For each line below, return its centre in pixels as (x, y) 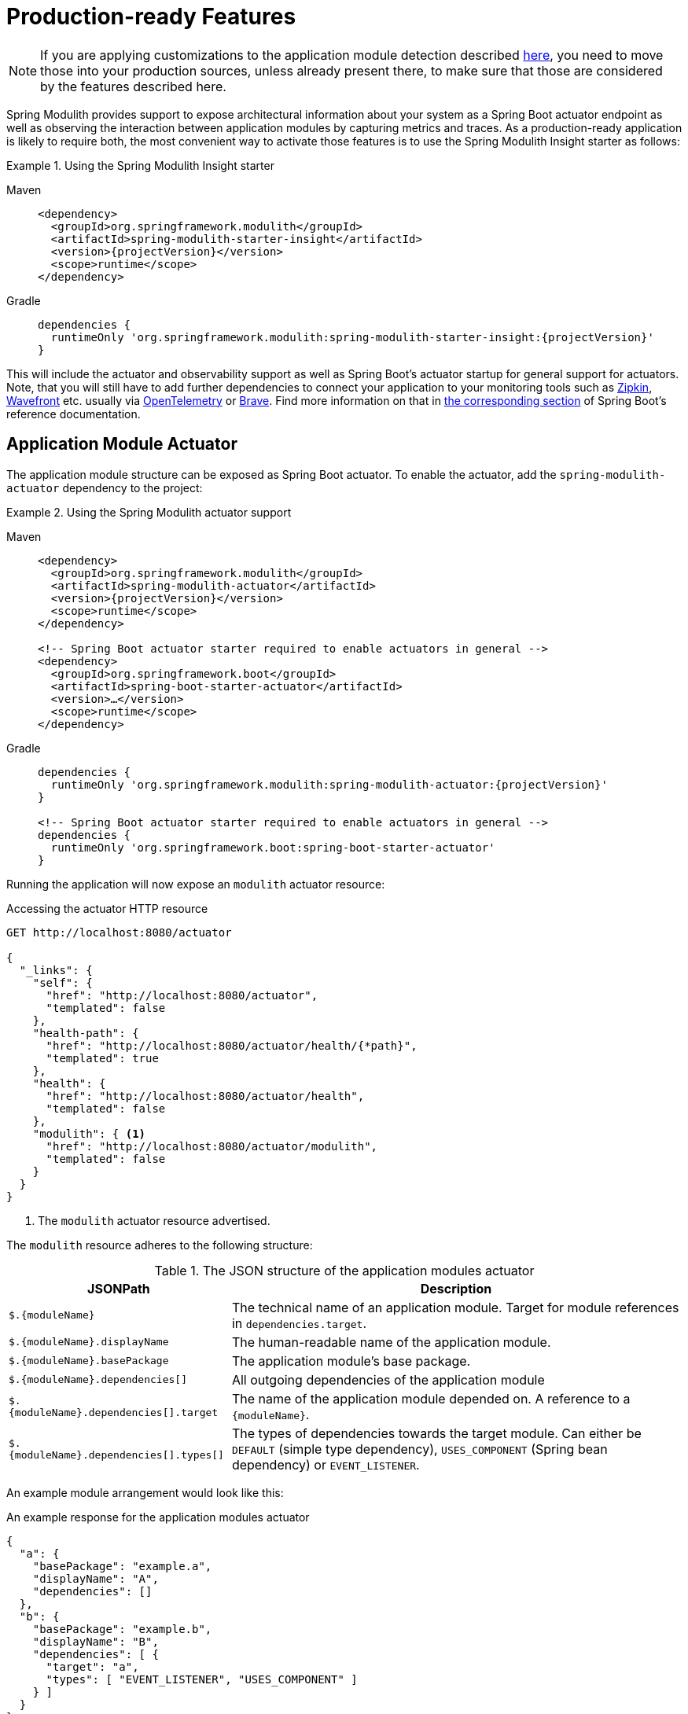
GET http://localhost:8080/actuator (119, 932)
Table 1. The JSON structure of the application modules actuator (344, 1270)
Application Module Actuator (122, 444)
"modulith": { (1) (89, 1133)
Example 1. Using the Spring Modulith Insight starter (140, 165)
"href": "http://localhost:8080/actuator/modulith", (212, 1146)
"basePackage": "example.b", (122, 1629)
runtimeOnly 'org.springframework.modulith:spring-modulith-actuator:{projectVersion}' (329, 784)
